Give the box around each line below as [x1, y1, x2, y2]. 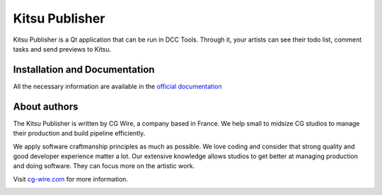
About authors [13, 100, 79, 112]
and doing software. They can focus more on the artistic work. [13, 162, 195, 170]
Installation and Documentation [13, 64, 155, 76]
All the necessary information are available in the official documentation [13, 82, 222, 90]
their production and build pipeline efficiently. [13, 129, 146, 138]
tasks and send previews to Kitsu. [13, 45, 112, 53]
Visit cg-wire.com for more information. [13, 175, 129, 183]
